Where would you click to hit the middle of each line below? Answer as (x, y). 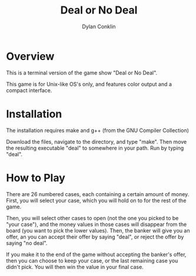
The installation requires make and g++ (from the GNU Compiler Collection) (98, 130)
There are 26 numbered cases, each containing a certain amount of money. (98, 194)
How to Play (36, 178)
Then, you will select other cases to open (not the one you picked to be (92, 218)
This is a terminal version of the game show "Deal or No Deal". (82, 73)
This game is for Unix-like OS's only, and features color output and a (89, 84)
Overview (30, 56)
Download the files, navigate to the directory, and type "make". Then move (97, 142)
